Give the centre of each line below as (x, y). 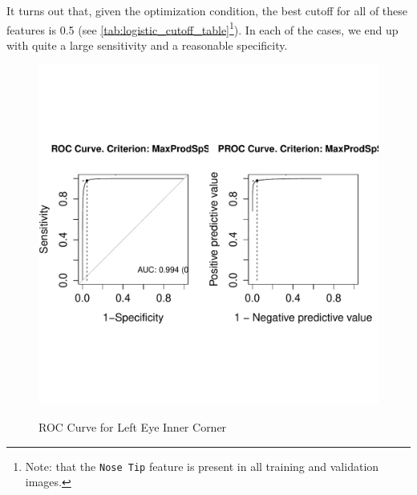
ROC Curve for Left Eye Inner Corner (133, 427)
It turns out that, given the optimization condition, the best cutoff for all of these (207, 10)
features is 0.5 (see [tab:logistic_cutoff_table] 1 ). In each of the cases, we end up (202, 28)
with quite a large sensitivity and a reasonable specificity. (147, 45)
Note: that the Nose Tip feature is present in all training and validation (202, 466)
